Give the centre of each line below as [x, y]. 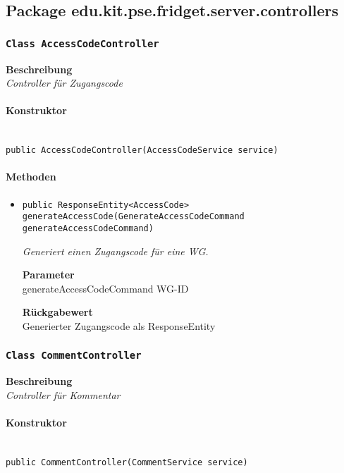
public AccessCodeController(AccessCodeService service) [142, 150]
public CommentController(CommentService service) [127, 462]
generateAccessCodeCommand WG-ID [105, 288]
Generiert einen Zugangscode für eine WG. [115, 251]
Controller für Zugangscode [64, 83]
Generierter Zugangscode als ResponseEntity [119, 325]
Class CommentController [74, 356]
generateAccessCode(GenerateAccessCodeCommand [133, 217]
